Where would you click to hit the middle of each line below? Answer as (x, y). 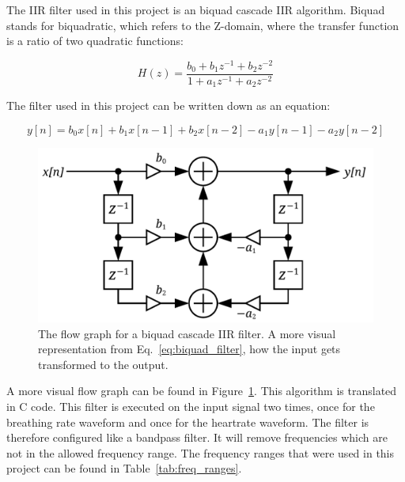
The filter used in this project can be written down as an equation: (168, 105)
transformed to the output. (103, 364)
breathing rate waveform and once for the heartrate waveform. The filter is (188, 422)
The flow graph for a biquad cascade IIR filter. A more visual (187, 333)
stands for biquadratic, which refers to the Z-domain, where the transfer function (203, 25)
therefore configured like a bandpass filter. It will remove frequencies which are (197, 437)
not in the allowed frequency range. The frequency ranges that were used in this (201, 452)
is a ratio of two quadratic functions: (95, 41)
